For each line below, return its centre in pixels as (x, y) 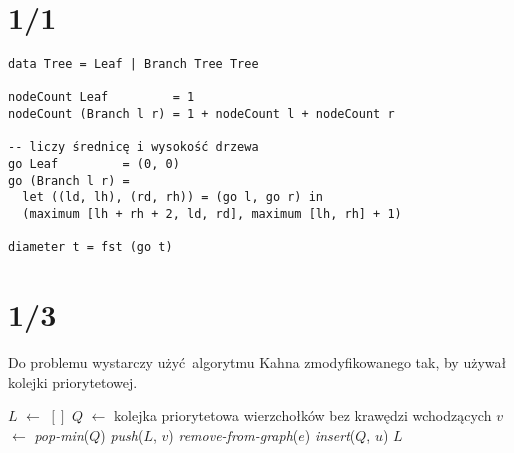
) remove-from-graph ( (233, 434)
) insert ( (330, 434)
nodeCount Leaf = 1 (101, 97)
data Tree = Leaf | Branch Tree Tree (133, 64)
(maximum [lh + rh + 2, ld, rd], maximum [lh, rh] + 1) (212, 214)
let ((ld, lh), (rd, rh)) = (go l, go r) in (172, 197)
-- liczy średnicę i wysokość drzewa (133, 147)
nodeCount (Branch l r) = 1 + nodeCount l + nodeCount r (201, 114)
